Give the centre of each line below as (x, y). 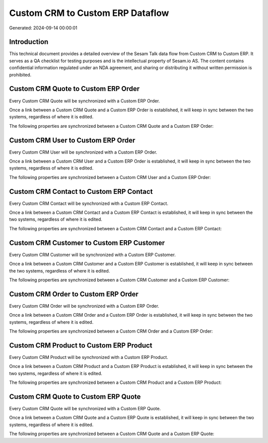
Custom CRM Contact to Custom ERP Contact (81, 191)
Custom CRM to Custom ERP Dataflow (89, 13)
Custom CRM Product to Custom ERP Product (81, 345)
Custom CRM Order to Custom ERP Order (74, 294)
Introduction (29, 42)
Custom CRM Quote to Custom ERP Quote (75, 397)
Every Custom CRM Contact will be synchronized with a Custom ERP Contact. (89, 203)
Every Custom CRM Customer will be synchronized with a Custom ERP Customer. (93, 255)
